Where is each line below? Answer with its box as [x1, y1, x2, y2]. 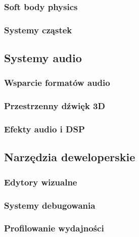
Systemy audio [4, 50, 82, 66]
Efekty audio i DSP [4, 123, 85, 135]
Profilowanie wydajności [4, 222, 104, 234]
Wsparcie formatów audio [4, 76, 110, 89]
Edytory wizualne [4, 175, 77, 188]
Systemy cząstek [4, 23, 72, 36]
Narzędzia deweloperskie [4, 149, 135, 165]
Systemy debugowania [4, 199, 96, 211]
